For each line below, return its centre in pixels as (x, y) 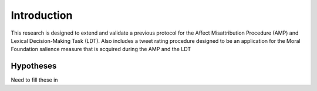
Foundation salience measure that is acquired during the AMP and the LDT (101, 49)
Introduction (42, 15)
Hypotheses (34, 66)
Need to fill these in (34, 80)
